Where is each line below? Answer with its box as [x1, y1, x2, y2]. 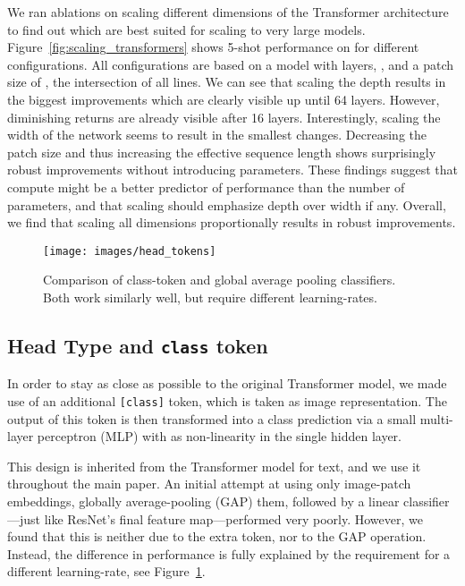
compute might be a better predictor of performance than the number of [7, 177, 405, 196]
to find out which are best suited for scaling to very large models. [7, 20, 366, 38]
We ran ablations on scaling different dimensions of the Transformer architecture [7, 3, 449, 21]
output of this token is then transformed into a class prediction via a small [7, 409, 417, 428]
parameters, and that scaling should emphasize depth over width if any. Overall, [7, 195, 446, 214]
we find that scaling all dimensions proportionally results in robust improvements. [7, 213, 456, 232]
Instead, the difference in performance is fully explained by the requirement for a [7, 544, 451, 563]
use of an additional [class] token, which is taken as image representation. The [7, 391, 447, 410]
